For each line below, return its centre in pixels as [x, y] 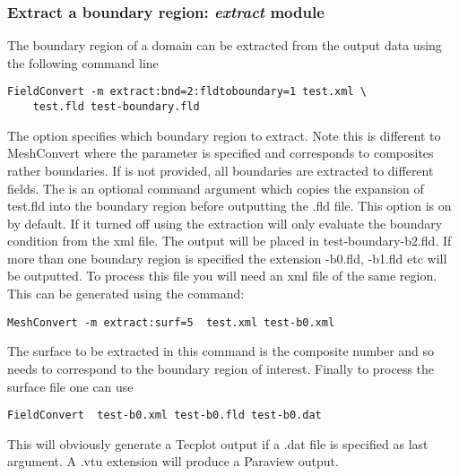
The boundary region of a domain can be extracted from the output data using [225, 45]
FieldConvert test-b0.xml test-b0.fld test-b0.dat [165, 415]
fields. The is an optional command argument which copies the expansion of [216, 188]
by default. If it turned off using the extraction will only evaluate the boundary [225, 223]
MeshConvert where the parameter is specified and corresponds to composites [221, 153]
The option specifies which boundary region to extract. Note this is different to [224, 135]
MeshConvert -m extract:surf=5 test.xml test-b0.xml [171, 322]
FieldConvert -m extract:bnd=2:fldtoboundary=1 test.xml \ [187, 92]
